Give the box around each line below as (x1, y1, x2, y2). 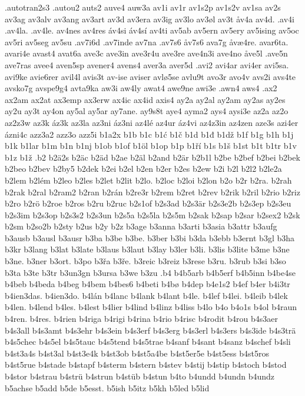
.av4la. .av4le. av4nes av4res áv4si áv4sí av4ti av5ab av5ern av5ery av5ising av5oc (5, 24, 299, 36)
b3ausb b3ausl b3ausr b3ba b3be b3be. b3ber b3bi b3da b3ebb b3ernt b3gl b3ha (5, 231, 294, 244)
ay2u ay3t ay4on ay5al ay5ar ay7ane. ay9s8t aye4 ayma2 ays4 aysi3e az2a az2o (5, 105, 289, 117)
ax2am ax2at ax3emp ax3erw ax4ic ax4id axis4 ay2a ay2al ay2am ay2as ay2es (5, 93, 286, 105)
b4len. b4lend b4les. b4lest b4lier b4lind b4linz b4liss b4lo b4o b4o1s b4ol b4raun (5, 301, 297, 313)
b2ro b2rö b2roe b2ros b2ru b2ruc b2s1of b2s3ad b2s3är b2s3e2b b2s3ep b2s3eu (5, 197, 291, 209)
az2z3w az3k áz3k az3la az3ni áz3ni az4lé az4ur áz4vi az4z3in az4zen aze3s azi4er (5, 116, 299, 128)
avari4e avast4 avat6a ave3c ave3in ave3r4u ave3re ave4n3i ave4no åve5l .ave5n (5, 47, 288, 59)
